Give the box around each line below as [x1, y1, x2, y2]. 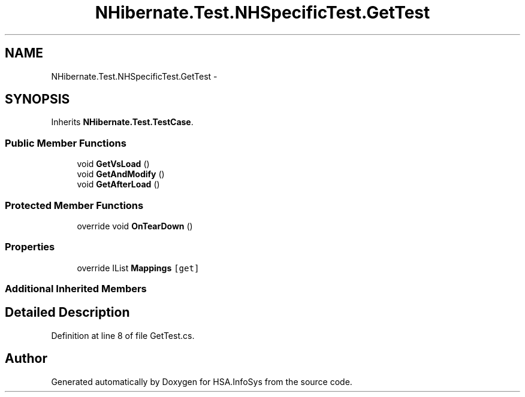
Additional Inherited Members [5, 283, 147, 295]
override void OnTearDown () [77, 220, 193, 231]
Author [5, 351, 47, 366]
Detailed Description [5, 305, 130, 320]
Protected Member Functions [5, 199, 144, 211]
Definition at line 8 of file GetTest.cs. [51, 330, 195, 341]
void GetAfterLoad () [77, 179, 160, 190]
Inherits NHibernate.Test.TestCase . [51, 117, 194, 128]
